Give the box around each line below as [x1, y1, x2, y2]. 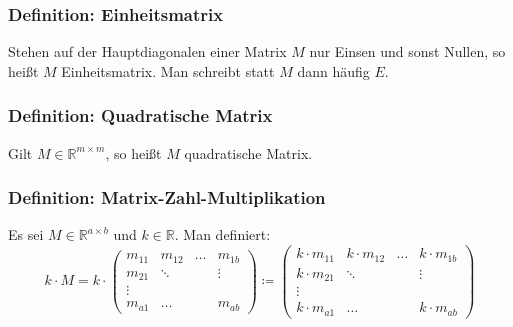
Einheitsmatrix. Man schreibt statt [61, 60, 275, 81]
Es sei [8, 224, 44, 245]
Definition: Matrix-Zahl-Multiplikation [8, 185, 326, 210]
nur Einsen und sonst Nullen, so [309, 41, 506, 62]
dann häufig [297, 60, 370, 81]
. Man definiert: [174, 224, 271, 245]
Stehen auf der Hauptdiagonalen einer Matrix [8, 41, 287, 62]
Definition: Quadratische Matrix [8, 103, 273, 128]
